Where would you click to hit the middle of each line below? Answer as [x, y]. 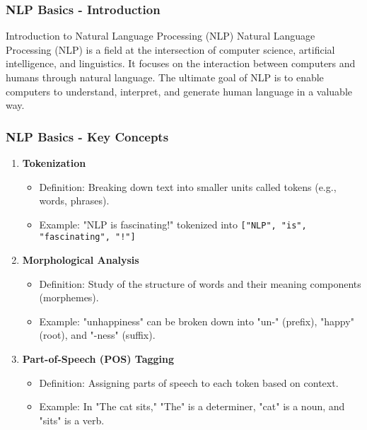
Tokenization [54, 163]
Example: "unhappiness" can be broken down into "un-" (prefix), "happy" [197, 321]
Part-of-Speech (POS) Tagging [98, 359]
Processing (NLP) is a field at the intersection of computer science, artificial [170, 49]
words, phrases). [74, 201]
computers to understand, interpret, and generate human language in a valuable [179, 91]
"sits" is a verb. [72, 420]
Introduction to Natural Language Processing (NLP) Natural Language [161, 36]
